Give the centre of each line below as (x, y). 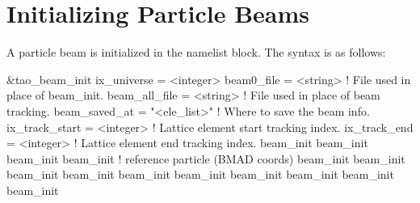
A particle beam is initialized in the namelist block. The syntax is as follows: (196, 52)
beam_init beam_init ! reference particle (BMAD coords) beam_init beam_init (206, 158)
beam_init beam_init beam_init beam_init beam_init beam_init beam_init (200, 174)
